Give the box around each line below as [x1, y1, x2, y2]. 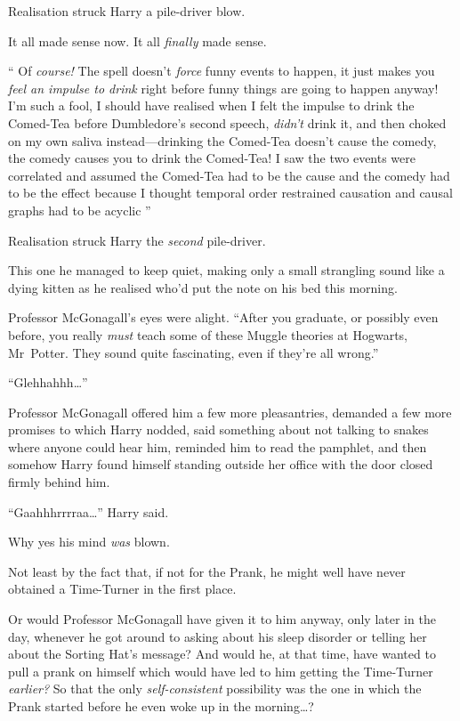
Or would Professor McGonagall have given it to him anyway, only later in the [8, 610, 436, 628]
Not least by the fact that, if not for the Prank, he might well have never [8, 562, 406, 580]
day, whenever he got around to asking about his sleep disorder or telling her [8, 627, 427, 645]
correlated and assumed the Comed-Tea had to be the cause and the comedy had [8, 166, 450, 184]
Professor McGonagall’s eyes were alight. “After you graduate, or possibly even [8, 308, 439, 327]
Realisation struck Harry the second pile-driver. [8, 231, 266, 249]
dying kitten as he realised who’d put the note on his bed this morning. [8, 278, 398, 296]
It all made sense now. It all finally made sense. [8, 31, 267, 50]
